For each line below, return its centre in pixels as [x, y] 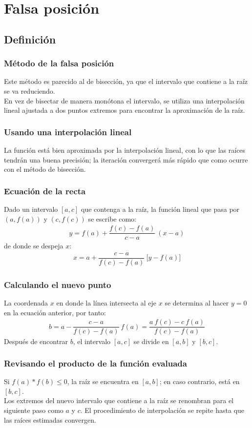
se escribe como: [112, 218]
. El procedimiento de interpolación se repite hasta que [162, 410]
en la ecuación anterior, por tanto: [55, 312]
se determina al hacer [197, 303]
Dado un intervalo [31, 209]
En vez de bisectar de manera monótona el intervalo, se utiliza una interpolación [124, 100]
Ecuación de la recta [45, 191]
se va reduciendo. [30, 91]
